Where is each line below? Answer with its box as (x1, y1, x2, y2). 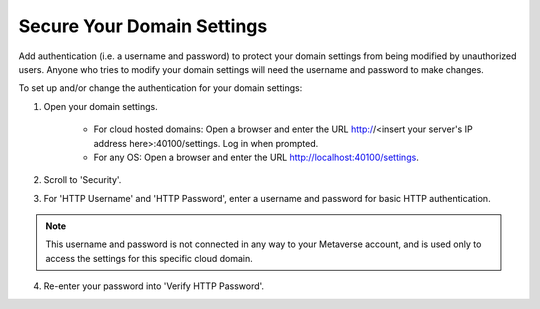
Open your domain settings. (43, 100, 159, 112)
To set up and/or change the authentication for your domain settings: (18, 82, 303, 94)
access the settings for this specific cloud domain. (45, 252, 254, 264)
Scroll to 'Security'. (43, 174, 122, 186)
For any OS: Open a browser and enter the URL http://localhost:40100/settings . (93, 151, 419, 163)
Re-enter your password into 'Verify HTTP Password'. (43, 280, 265, 292)
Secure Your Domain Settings (18, 15, 268, 37)
